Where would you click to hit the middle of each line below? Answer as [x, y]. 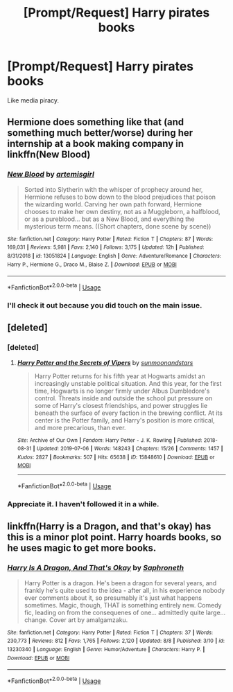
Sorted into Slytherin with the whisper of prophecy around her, [113, 189]
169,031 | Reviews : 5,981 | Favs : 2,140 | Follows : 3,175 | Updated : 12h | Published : [106, 247]
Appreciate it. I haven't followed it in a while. [83, 504]
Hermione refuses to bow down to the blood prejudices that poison [120, 197]
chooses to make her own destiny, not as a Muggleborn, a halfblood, [122, 211]
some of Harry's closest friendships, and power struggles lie [121, 405]
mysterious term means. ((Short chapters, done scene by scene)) [118, 226]
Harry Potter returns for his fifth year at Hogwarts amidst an [120, 376]
